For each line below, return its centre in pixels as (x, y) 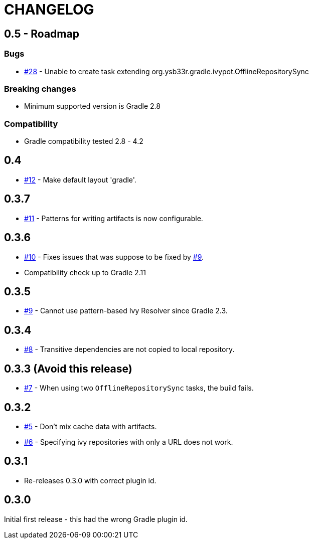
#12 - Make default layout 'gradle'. (80, 179)
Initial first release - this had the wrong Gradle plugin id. (96, 519)
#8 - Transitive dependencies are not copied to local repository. (129, 349)
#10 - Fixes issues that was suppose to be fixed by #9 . (114, 257)
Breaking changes (40, 88)
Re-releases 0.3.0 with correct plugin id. (90, 480)
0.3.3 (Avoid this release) (68, 369)
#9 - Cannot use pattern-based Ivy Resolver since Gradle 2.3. (126, 311)
